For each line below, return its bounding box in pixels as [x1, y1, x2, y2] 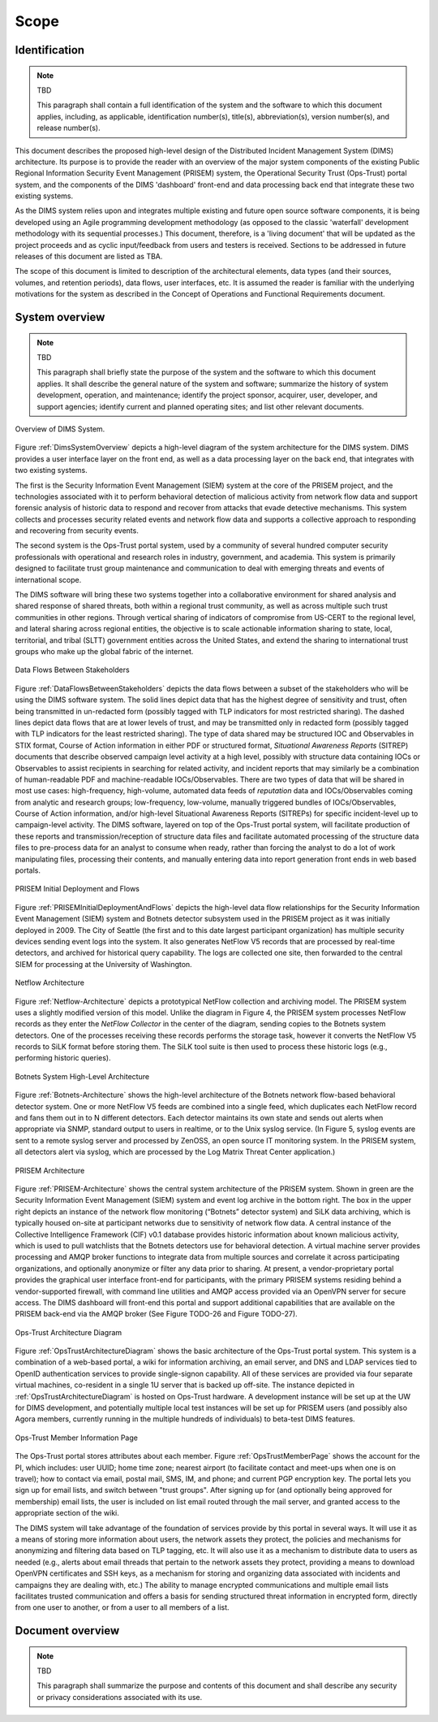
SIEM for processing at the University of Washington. [15, 959, 192, 969]
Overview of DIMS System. [15, 423, 105, 434]
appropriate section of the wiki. [15, 1508, 119, 1518]
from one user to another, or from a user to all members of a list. [15, 1603, 230, 1612]
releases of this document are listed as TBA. [15, 252, 163, 262]
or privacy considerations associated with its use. [36, 1692, 203, 1702]
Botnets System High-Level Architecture [15, 1071, 150, 1081]
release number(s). [36, 123, 101, 133]
